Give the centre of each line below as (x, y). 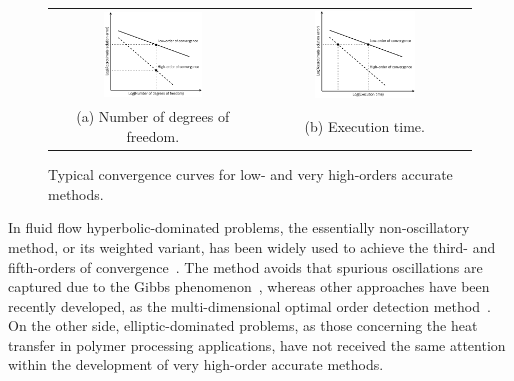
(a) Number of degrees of (153, 116)
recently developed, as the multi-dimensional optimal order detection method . (249, 305)
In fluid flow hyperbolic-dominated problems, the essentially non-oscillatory (239, 227)
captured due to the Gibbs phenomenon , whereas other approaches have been (249, 286)
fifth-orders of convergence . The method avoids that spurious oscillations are (245, 266)
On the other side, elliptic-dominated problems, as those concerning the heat (243, 325)
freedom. (153, 136)
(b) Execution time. (364, 126)
